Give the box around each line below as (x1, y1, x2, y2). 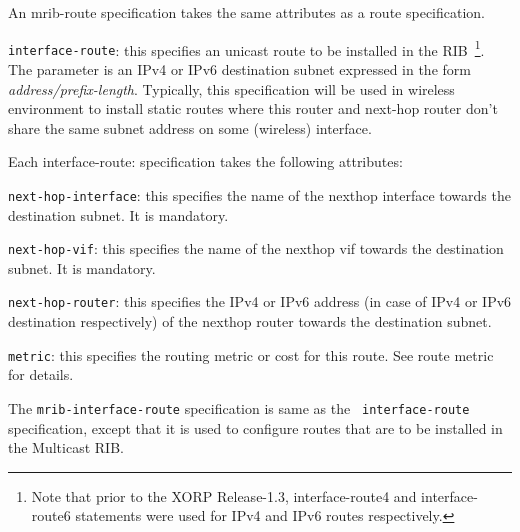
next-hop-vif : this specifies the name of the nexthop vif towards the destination (8, 238, 504, 259)
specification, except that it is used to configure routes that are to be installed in (8, 417, 503, 438)
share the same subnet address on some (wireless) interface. (8, 117, 372, 138)
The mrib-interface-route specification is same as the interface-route (8, 397, 470, 418)
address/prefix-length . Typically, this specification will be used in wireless (8, 78, 455, 99)
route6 (31, 505, 71, 526)
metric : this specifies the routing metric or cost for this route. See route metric (8, 344, 494, 365)
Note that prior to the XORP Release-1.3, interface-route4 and (31, 485, 417, 506)
